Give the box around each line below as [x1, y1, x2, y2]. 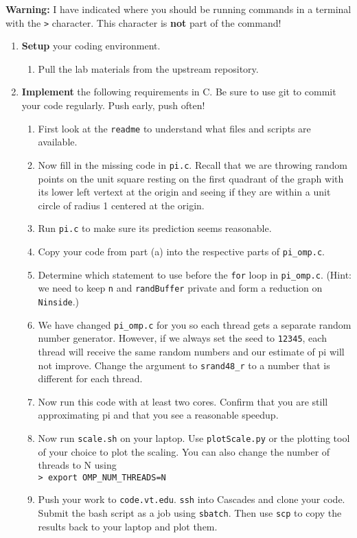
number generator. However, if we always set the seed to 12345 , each [38, 331, 327, 345]
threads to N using [38, 458, 117, 472]
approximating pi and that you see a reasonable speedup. [38, 408, 279, 422]
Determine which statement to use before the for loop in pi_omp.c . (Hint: [38, 267, 352, 281]
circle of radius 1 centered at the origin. [38, 198, 205, 212]
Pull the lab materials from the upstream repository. [38, 61, 259, 75]
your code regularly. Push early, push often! [21, 98, 205, 113]
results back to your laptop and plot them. [38, 519, 218, 533]
